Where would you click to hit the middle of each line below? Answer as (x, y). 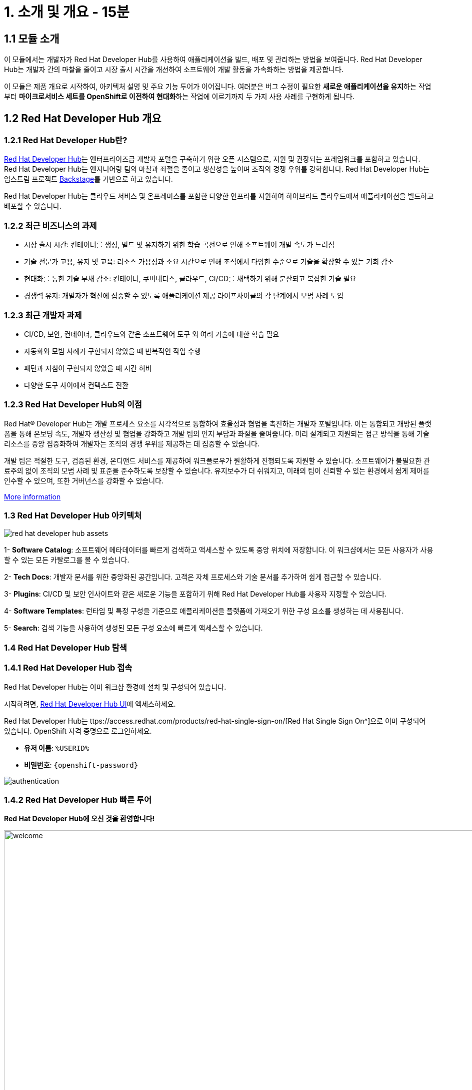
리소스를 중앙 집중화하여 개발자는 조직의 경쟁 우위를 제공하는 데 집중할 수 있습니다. (132, 443)
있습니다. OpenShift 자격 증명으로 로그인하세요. (78, 731)
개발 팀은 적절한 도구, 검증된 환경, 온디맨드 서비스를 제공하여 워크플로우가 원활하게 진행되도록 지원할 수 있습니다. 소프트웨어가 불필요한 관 (217, 460)
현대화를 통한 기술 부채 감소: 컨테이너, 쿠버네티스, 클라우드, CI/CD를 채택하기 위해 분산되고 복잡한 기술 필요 (190, 279)
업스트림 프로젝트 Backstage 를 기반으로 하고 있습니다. (88, 179)
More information (32, 496)
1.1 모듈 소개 (32, 39)
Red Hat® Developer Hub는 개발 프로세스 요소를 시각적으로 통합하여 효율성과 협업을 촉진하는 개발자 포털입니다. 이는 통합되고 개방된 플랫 (218, 423)
